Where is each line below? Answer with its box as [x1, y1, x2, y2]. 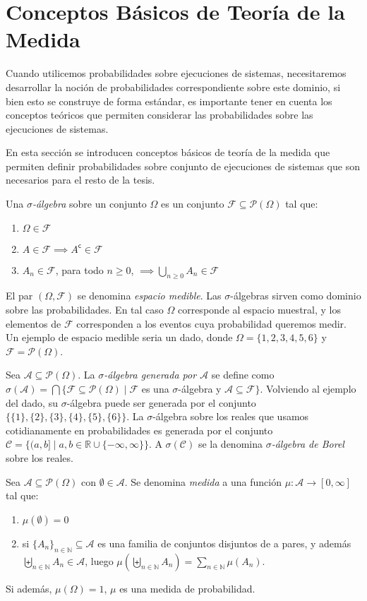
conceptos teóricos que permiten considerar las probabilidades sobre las [6, 107, 313, 122]
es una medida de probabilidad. [119, 581, 255, 595]
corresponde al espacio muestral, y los [177, 302, 341, 317]
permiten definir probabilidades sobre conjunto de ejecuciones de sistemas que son [6, 158, 360, 173]
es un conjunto [160, 196, 224, 211]
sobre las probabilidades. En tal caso [6, 302, 164, 317]
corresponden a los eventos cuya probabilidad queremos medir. [76, 316, 347, 331]
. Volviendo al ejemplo [260, 381, 356, 396]
